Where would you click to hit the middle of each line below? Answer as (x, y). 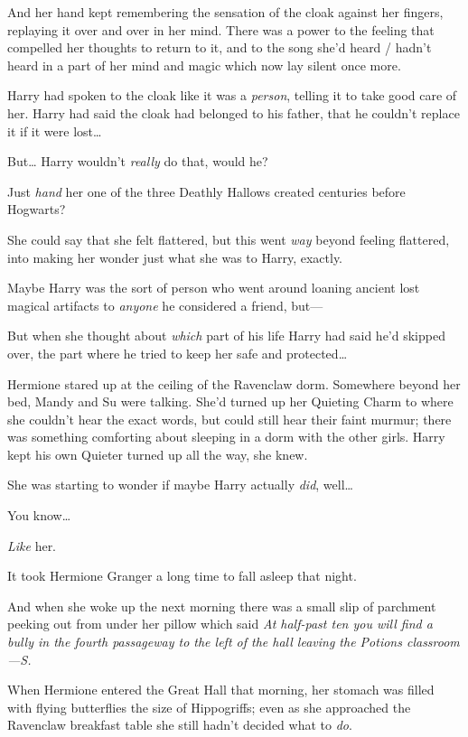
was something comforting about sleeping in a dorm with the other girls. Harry (226, 437)
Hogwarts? (37, 209)
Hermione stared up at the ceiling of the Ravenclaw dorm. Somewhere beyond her (234, 383)
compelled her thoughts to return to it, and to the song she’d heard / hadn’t (220, 47)
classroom (433, 642)
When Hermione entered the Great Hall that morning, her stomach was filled (221, 690)
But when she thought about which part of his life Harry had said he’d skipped (226, 336)
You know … (39, 515)
